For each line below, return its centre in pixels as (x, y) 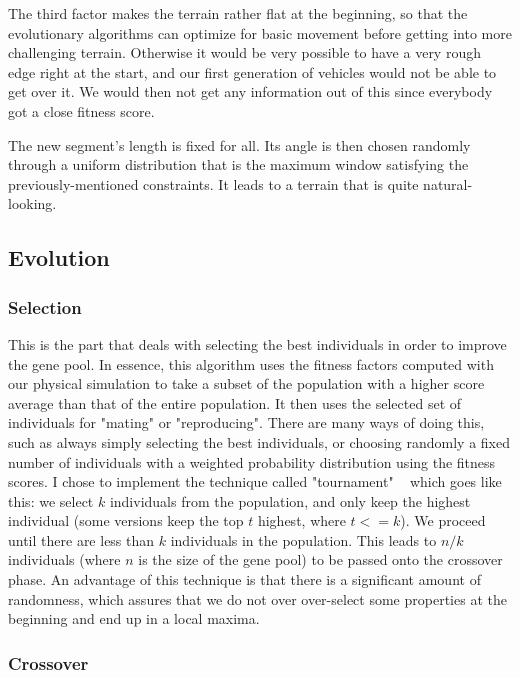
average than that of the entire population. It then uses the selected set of (235, 402)
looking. (32, 203)
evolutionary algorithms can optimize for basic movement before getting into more (260, 32)
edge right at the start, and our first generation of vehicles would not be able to (252, 71)
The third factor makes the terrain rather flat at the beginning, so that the (238, 13)
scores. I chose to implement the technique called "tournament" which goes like (255, 481)
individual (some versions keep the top (126, 520)
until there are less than (81, 539)
